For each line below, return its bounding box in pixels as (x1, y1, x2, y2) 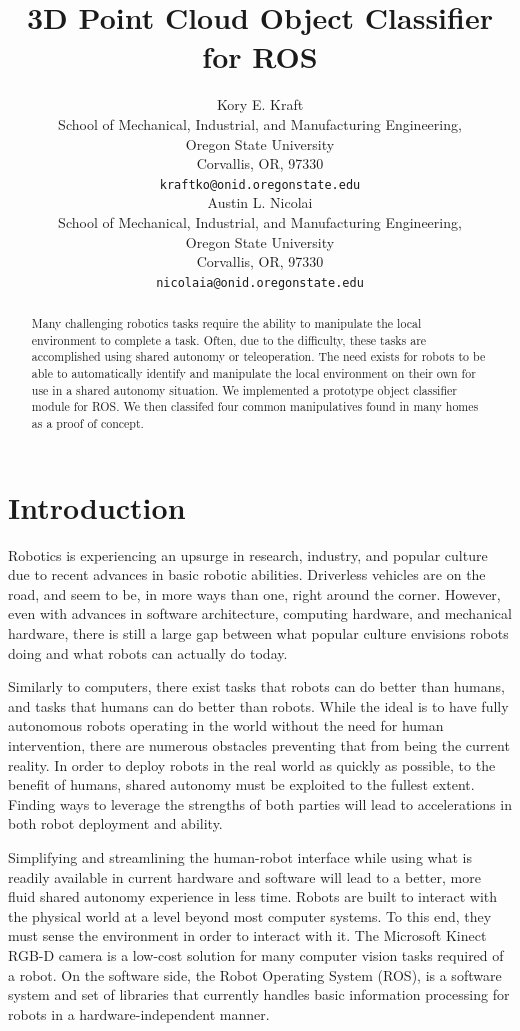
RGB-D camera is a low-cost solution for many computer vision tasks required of (8, 944, 504, 965)
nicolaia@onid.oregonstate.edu (156, 275, 364, 290)
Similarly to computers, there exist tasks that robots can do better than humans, (8, 676, 505, 697)
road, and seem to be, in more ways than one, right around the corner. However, (8, 583, 501, 604)
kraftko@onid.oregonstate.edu (159, 177, 361, 192)
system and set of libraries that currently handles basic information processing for (8, 984, 510, 1005)
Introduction (8, 486, 186, 527)
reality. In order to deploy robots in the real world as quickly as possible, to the (8, 754, 496, 775)
